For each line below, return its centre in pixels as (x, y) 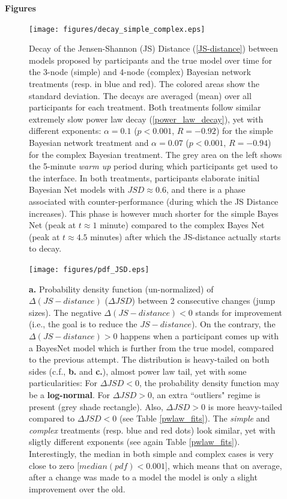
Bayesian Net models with (77, 189)
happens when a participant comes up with (200, 335)
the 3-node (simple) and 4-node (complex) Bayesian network (140, 72)
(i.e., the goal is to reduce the (83, 324)
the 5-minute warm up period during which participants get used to (153, 166)
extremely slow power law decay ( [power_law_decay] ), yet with (146, 119)
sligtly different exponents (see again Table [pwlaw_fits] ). (134, 442)
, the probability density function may (209, 383)
